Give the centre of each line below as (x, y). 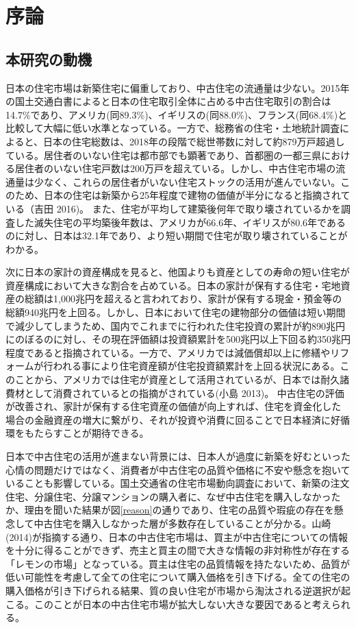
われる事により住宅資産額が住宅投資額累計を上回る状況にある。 (196, 366)
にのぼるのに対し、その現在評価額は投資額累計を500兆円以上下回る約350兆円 (178, 339)
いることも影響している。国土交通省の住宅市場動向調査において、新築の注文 (178, 483)
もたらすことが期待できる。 (87, 433)
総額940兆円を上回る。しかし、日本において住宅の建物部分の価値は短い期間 (176, 312)
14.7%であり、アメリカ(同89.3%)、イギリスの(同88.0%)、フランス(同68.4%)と (177, 114)
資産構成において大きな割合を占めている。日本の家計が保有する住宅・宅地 (173, 285)
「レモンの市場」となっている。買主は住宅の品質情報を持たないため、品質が (178, 563)
